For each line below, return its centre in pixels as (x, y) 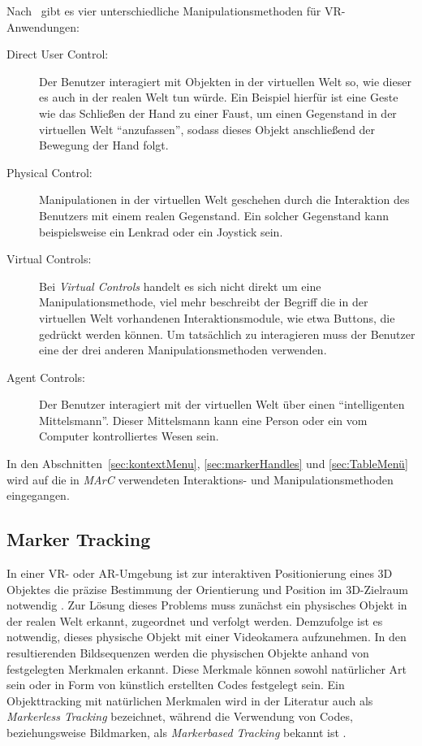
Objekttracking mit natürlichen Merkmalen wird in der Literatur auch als (190, 700)
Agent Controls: (46, 377)
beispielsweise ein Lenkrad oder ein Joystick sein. (161, 231)
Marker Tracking (79, 539)
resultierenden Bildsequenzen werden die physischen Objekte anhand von (188, 653)
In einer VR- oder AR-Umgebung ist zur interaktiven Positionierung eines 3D (200, 573)
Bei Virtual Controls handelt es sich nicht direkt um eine (180, 286)
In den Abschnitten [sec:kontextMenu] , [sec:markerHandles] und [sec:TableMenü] (207, 464)
